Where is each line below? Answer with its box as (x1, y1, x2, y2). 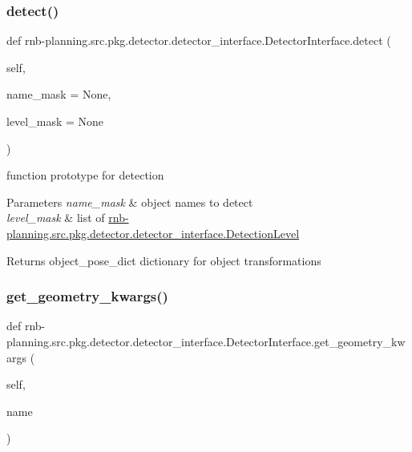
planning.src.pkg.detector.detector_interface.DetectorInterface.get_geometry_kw (6, 333, 406, 349)
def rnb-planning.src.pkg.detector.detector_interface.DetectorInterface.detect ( (6, 32, 391, 49)
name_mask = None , (6, 86, 111, 103)
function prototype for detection (6, 167, 164, 184)
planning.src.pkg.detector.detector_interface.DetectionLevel (6, 224, 300, 241)
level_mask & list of (6, 209, 105, 226)
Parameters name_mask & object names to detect (6, 193, 253, 210)
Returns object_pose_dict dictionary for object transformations (6, 252, 321, 268)
